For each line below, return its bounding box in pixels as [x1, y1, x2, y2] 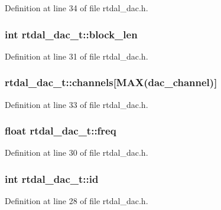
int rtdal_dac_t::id [5, 171, 99, 186]
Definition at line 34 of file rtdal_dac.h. [5, 2, 148, 14]
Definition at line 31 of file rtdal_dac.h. [5, 50, 148, 62]
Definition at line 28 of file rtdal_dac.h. [5, 195, 148, 207]
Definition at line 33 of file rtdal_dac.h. [5, 98, 148, 110]
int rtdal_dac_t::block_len [5, 27, 138, 41]
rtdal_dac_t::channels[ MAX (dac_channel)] [5, 75, 217, 90]
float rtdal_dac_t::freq [5, 123, 116, 138]
